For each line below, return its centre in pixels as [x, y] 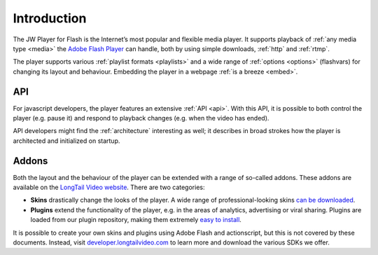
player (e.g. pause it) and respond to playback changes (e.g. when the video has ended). [141, 118]
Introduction [50, 18]
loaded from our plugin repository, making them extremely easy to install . [136, 220]
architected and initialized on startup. [66, 141]
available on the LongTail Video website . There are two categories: [109, 187]
